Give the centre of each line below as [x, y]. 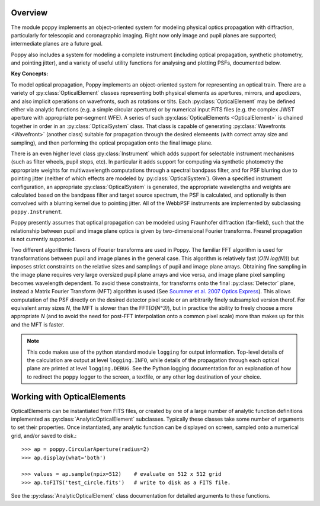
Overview [29, 13]
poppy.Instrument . [37, 212]
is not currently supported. [44, 239]
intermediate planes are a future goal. [57, 44]
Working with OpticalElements [68, 397]
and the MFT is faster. [38, 324]
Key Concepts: [30, 73]
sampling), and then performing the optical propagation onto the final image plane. [112, 143]
